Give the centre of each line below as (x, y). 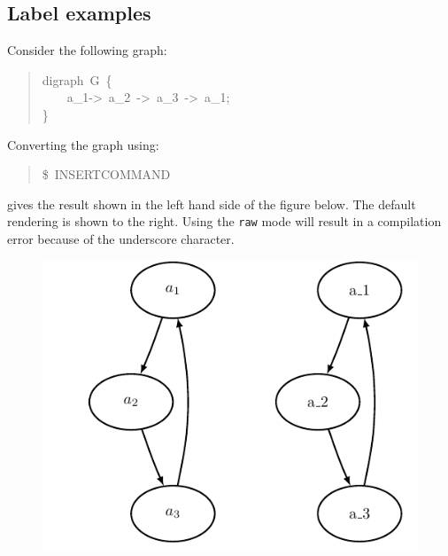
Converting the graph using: (83, 144)
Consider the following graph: (87, 50)
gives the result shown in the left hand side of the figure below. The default (212, 204)
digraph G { (77, 79)
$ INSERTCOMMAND (106, 174)
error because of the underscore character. (121, 239)
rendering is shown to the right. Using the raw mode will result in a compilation (224, 221)
